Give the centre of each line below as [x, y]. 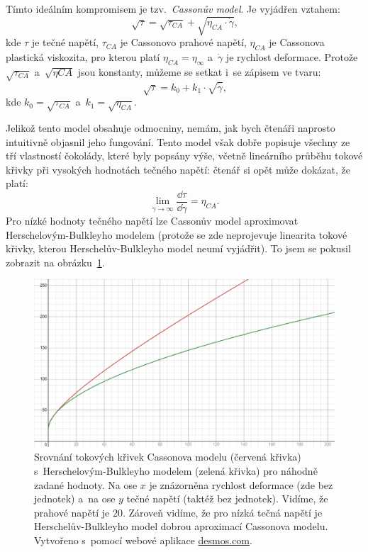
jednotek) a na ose [75, 499]
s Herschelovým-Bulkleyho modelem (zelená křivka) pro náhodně [176, 471]
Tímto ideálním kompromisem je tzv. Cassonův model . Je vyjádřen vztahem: [173, 9]
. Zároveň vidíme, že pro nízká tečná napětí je [222, 512]
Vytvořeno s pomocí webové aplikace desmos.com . [143, 540]
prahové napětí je [72, 512]
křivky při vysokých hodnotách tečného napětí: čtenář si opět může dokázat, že [178, 169]
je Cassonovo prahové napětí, [183, 42]
